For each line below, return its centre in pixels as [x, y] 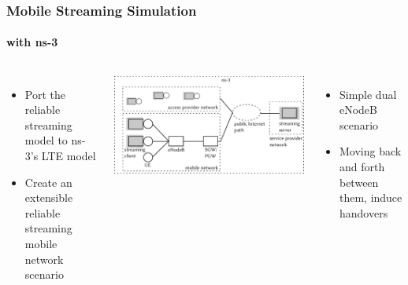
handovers [363, 212]
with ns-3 [32, 42]
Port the [45, 94]
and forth [362, 167]
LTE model [69, 156]
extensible [49, 197]
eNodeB [358, 110]
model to [46, 140]
